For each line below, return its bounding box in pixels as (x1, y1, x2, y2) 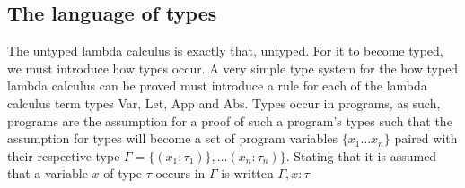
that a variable (7, 164, 88, 183)
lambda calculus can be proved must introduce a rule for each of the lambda (7, 76, 427, 95)
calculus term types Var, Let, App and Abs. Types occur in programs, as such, (7, 93, 441, 112)
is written (221, 164, 274, 183)
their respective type (7, 146, 120, 165)
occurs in (155, 164, 206, 183)
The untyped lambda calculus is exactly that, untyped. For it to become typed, (7, 41, 443, 60)
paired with (394, 129, 458, 148)
